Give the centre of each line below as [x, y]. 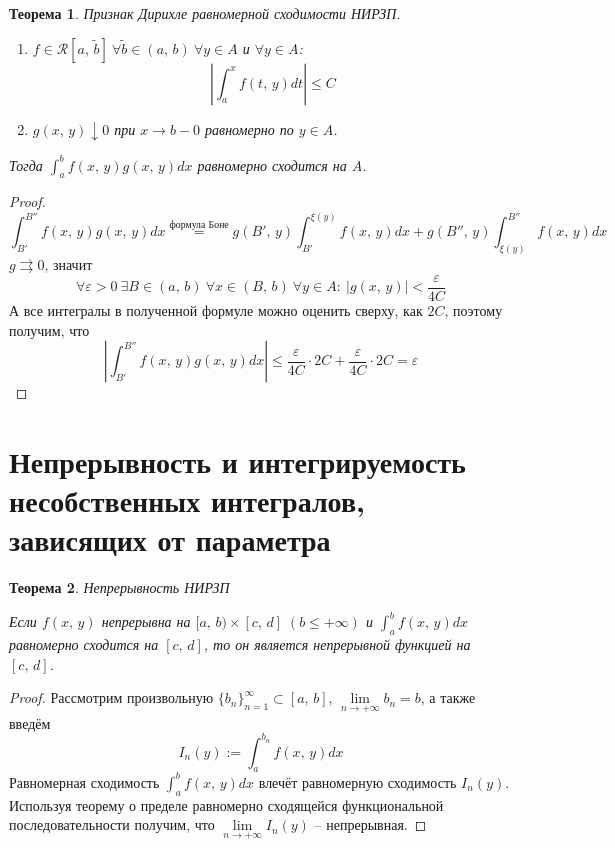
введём [30, 722]
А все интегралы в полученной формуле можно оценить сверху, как [216, 310]
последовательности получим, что [112, 824]
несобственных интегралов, [187, 500]
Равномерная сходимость [84, 781]
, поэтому [473, 310]
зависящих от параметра [170, 539]
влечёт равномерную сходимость [357, 781]
